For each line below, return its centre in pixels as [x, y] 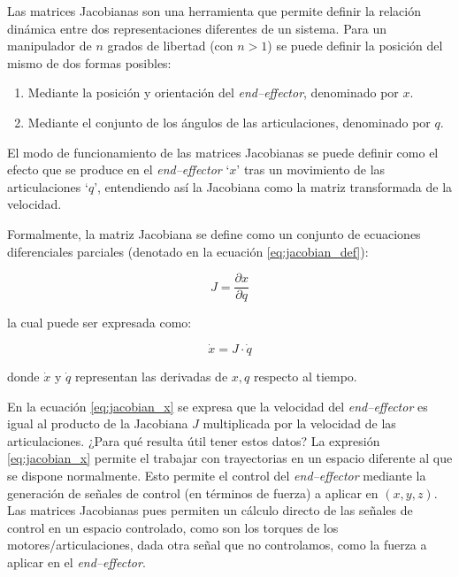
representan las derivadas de [151, 376]
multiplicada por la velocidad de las [299, 423]
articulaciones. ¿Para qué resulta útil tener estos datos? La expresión [194, 440]
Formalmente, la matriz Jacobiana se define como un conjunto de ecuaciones [214, 233]
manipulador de [50, 46]
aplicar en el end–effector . [76, 562]
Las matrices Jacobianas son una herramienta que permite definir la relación [214, 11]
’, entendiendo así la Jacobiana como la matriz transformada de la [273, 186]
